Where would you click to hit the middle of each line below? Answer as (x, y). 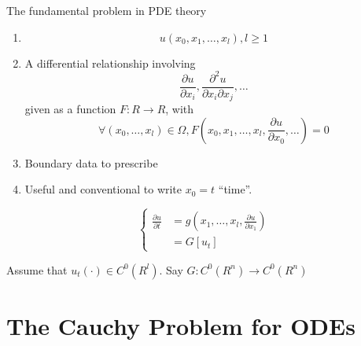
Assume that (37, 269)
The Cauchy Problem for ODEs (181, 325)
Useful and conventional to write (103, 189)
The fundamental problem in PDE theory (107, 10)
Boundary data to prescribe (91, 162)
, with (180, 109)
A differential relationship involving (110, 63)
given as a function (70, 109)
